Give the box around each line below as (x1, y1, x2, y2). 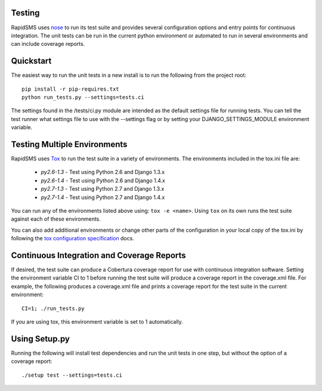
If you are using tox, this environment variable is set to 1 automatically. (11, 318, 183, 325)
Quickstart (11, 56, 52, 66)
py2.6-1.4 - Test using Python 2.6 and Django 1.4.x (41, 176, 165, 184)
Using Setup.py (11, 334, 70, 344)
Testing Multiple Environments (11, 139, 128, 149)
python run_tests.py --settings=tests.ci (21, 94, 144, 101)
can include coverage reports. (11, 41, 85, 48)
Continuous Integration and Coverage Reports (11, 250, 186, 260)
